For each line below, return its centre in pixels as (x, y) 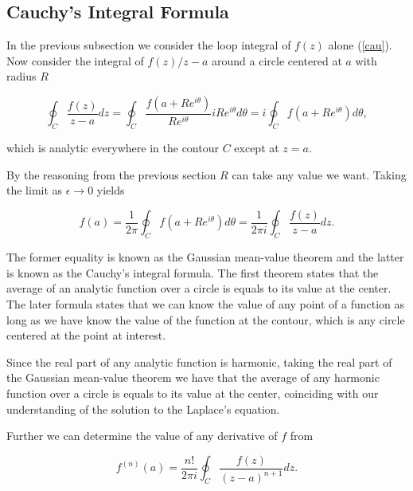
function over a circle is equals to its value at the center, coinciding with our (193, 393)
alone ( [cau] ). (360, 45)
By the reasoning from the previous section (111, 174)
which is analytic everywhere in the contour (113, 148)
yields (111, 190)
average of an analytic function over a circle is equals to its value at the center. (199, 288)
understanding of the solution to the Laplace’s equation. (143, 409)
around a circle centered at (277, 60)
